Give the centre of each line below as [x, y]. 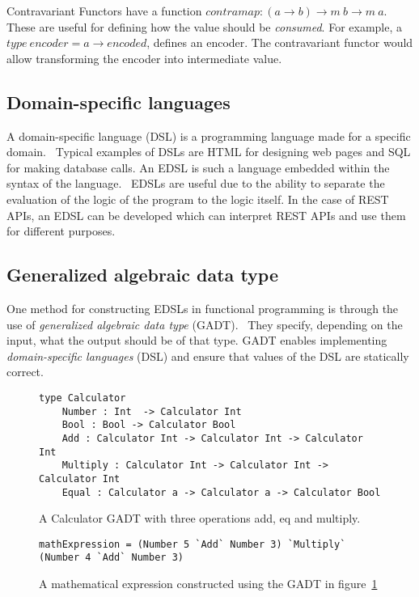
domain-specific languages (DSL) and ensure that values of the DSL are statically [208, 356]
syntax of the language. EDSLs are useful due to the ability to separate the [196, 183]
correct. [25, 372]
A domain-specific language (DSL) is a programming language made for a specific [209, 135]
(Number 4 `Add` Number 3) [111, 558]
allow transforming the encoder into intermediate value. [144, 58]
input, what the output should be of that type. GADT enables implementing [197, 340]
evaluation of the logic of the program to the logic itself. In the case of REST [198, 199]
